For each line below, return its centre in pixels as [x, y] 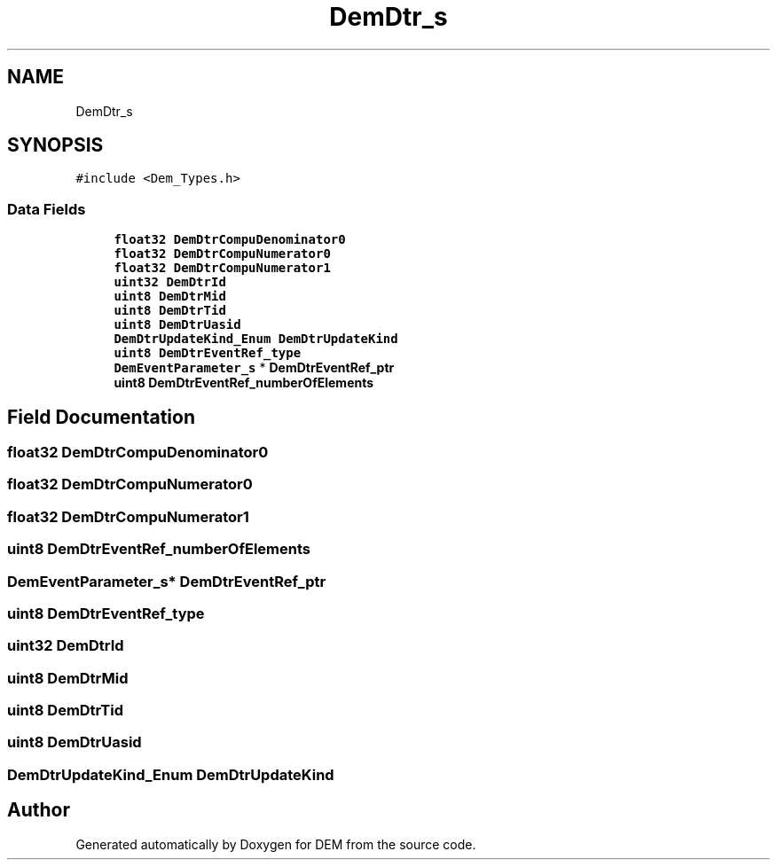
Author [39, 810]
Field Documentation [101, 417]
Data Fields [47, 209]
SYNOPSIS [55, 145]
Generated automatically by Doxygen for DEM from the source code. [276, 844]
